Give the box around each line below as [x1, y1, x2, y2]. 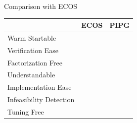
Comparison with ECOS [4, 1, 78, 11]
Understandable [7, 69, 55, 80]
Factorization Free [7, 57, 62, 67]
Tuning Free [7, 107, 44, 117]
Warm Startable [7, 32, 56, 43]
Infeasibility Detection [7, 94, 75, 105]
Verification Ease [7, 45, 58, 55]
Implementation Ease [7, 82, 72, 92]
